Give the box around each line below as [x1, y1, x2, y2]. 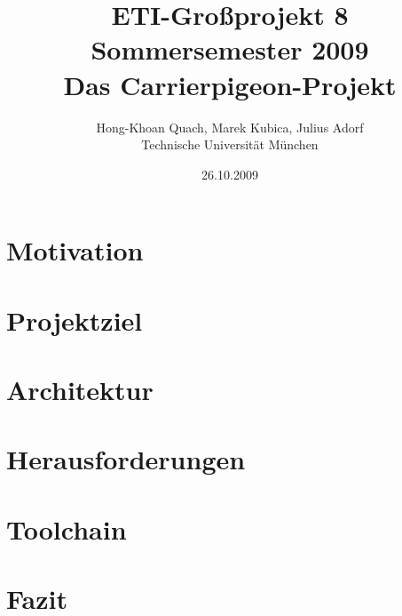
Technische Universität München [141, 135, 319, 154]
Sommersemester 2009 [91, 31, 369, 68]
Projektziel [6, 301, 143, 338]
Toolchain [6, 510, 127, 547]
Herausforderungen [6, 441, 246, 477]
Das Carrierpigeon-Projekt [63, 66, 397, 102]
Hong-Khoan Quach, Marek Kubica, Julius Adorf [96, 117, 364, 136]
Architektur [6, 372, 154, 408]
